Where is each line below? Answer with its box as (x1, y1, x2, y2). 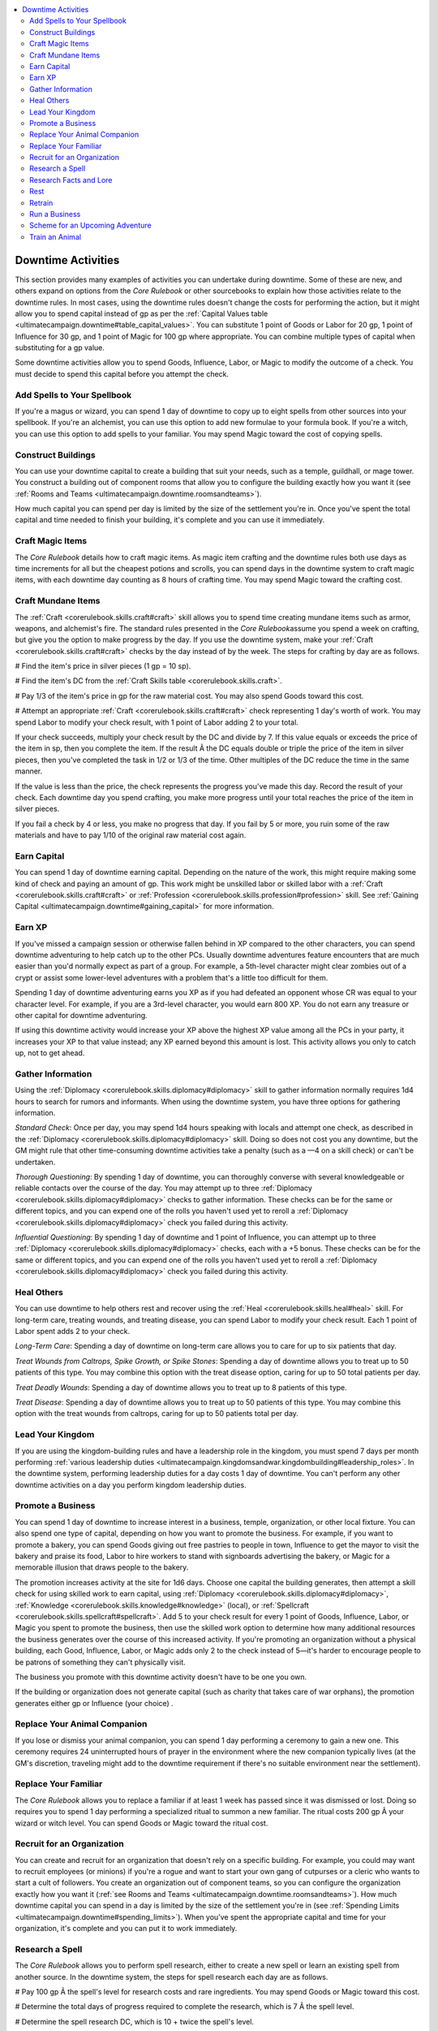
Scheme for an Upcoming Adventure (29, 220, 152, 231)
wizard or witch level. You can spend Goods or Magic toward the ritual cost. (15, 1818, 268, 1828)
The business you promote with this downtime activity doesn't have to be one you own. (15, 1672, 307, 1682)
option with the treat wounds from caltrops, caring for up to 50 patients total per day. (15, 1409, 299, 1418)
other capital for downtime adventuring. (15, 1010, 148, 1020)
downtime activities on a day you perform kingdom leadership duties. (15, 1479, 247, 1490)
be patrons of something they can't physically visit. (15, 1657, 186, 1667)
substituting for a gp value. (15, 343, 105, 353)
